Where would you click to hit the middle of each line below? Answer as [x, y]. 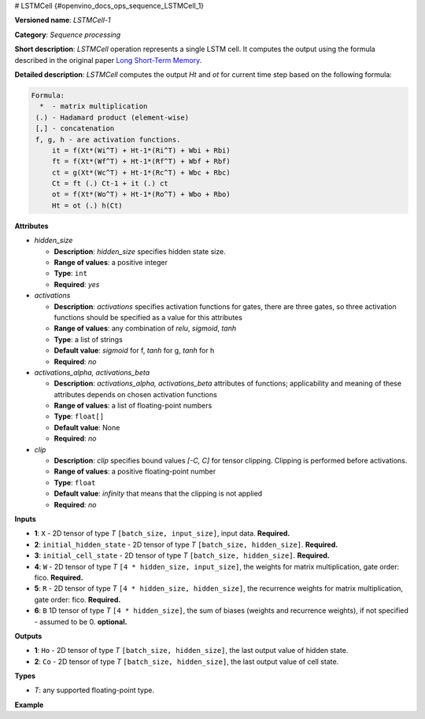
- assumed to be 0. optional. [81, 621]
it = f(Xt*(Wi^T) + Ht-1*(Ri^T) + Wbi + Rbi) [141, 150]
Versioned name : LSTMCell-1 [63, 20]
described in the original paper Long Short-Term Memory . [108, 60]
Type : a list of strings [89, 339]
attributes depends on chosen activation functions [136, 394]
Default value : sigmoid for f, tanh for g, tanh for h [134, 351]
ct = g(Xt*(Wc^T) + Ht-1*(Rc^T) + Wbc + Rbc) [141, 172]
